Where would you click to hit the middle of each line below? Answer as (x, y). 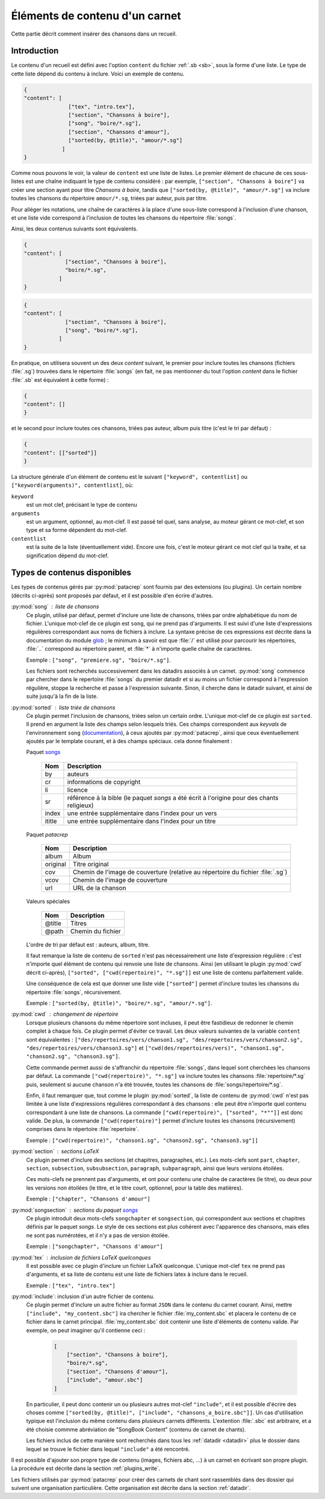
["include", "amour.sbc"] (105, 1380)
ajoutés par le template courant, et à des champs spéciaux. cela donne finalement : (129, 741)
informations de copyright (104, 782)
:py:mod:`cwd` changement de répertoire (65, 1014)
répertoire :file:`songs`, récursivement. (74, 992)
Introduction (35, 51)
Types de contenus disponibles (71, 573)
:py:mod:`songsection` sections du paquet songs (75, 1210)
